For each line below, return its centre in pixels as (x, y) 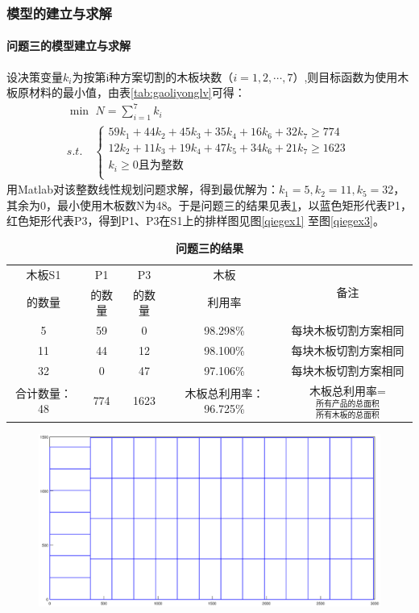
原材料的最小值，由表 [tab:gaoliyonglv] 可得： (131, 92)
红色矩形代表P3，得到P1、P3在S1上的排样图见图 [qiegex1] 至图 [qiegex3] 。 (195, 221)
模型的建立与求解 (59, 13)
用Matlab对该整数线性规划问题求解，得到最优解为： (143, 189)
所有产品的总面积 (348, 404)
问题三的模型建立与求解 (68, 46)
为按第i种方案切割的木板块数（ (153, 76)
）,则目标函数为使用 (345, 76)
